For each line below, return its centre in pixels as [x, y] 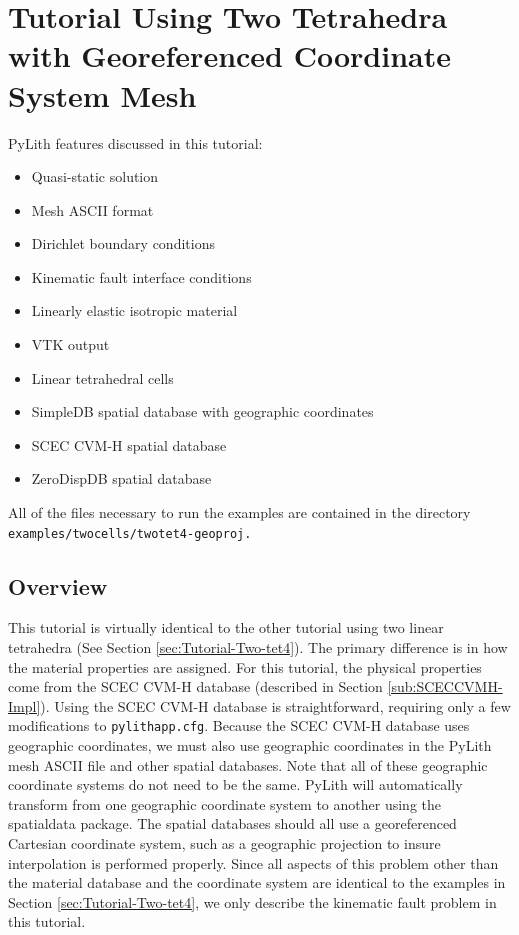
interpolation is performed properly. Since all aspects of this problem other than [253, 862]
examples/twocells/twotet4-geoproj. [130, 533]
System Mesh [102, 94]
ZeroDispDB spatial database [121, 478]
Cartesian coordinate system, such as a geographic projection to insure [224, 843]
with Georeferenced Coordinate [229, 55]
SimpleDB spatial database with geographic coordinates [202, 411]
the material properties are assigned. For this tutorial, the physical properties [245, 666]
